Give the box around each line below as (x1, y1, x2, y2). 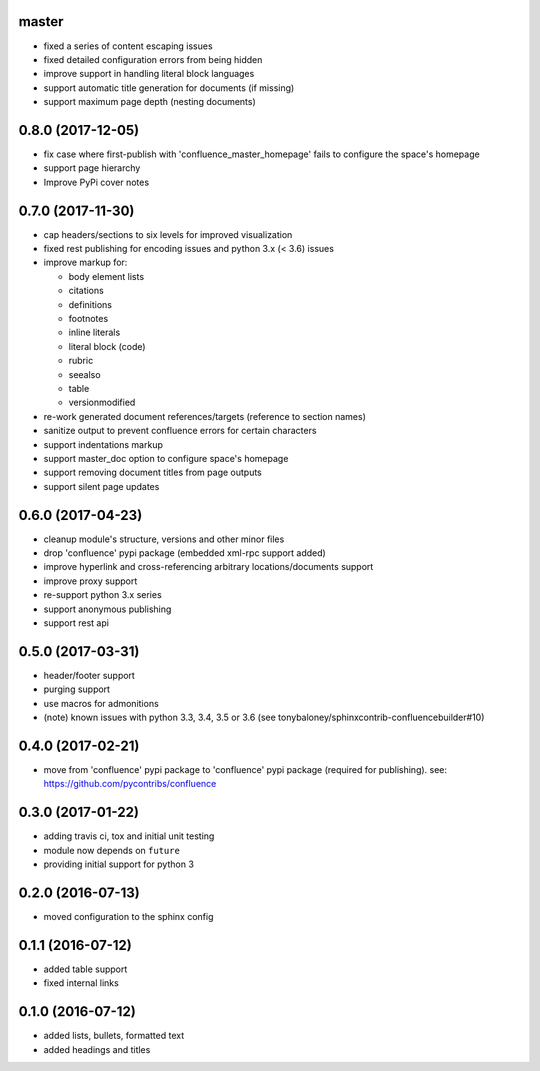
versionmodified (68, 396, 136, 409)
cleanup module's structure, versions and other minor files (43, 533, 285, 545)
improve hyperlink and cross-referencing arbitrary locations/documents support (43, 561, 374, 573)
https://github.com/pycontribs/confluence (43, 778, 217, 790)
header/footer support (43, 669, 135, 681)
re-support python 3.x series (43, 589, 162, 601)
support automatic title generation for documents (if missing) (43, 81, 295, 94)
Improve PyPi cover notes (43, 176, 150, 188)
